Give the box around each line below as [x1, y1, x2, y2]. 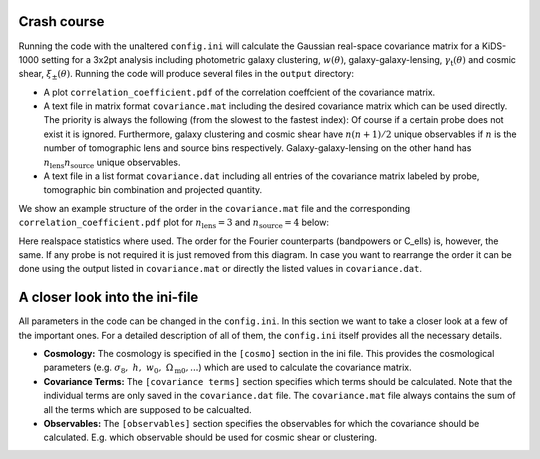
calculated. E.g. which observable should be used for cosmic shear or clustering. [43, 431, 378, 444]
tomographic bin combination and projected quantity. [43, 184, 263, 196]
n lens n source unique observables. [43, 156, 181, 170]
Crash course [18, 13, 105, 30]
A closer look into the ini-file [18, 289, 199, 306]
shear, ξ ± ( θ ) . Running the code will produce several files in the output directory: [18, 68, 355, 82]
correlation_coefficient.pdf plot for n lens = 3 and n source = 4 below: [18, 216, 330, 230]
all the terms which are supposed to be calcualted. [43, 403, 252, 415]
